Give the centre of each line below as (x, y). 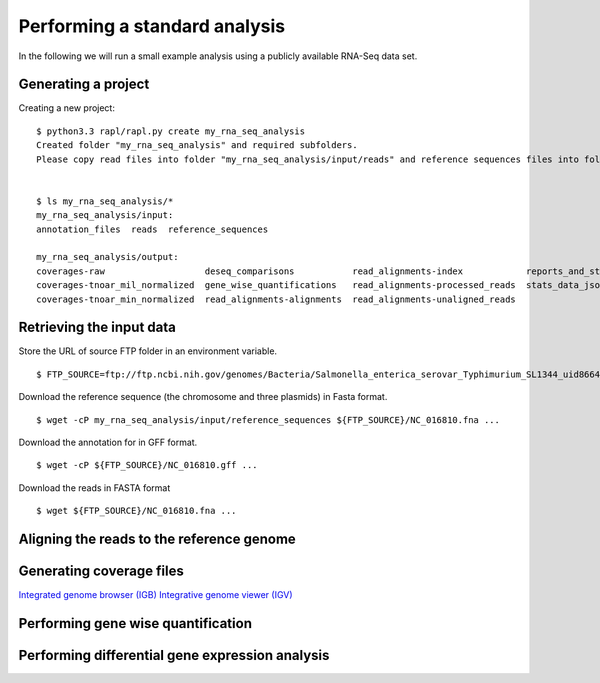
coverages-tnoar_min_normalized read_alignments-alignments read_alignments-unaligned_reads (276, 299)
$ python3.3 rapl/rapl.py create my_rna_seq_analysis (170, 131)
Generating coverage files (101, 571)
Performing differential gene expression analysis (174, 655)
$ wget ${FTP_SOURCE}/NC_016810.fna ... (136, 511)
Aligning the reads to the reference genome (157, 538)
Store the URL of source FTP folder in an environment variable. (148, 351)
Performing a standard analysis (151, 26)
